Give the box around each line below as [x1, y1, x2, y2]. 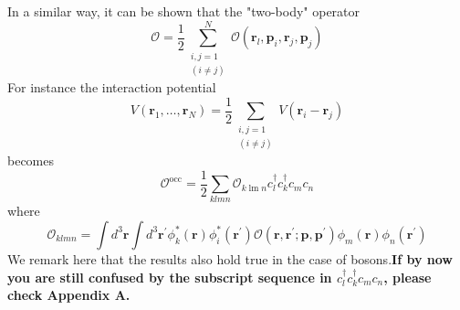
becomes [7, 150, 55, 169]
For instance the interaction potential [7, 78, 216, 97]
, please [383, 267, 432, 286]
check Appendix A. [7, 285, 131, 305]
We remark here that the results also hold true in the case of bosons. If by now [7, 249, 453, 268]
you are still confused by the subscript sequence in [7, 267, 332, 286]
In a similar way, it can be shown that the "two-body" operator [7, 2, 361, 20]
